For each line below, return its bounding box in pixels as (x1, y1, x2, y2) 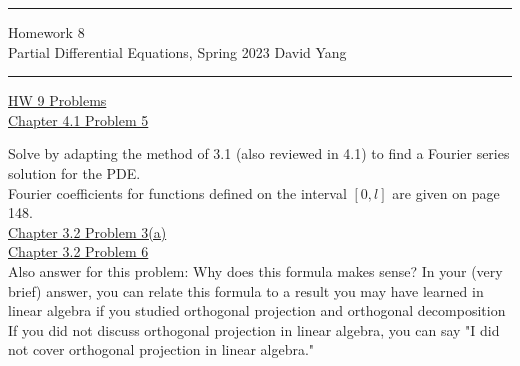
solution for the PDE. (8, 162, 141, 183)
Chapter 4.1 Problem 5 (8, 109, 149, 130)
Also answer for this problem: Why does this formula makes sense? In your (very (8, 260, 503, 281)
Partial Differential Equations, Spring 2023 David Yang (8, 41, 347, 62)
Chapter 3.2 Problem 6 (8, 241, 149, 262)
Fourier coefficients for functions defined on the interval (8, 182, 347, 203)
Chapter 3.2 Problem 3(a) (8, 221, 167, 242)
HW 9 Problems (8, 90, 107, 111)
